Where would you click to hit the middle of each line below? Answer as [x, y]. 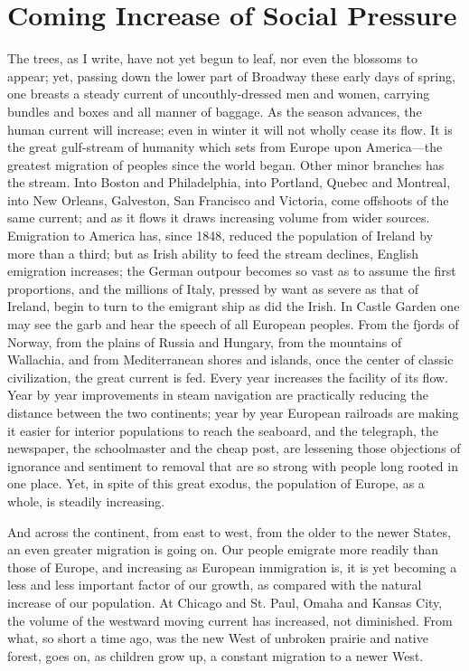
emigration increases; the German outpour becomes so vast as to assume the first [232, 271]
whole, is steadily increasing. [86, 501]
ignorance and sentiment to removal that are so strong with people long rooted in [233, 465]
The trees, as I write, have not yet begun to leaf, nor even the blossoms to [212, 58]
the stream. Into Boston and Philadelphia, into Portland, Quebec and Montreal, [229, 182]
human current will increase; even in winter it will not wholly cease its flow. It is [230, 129]
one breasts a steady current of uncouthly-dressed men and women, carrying [219, 94]
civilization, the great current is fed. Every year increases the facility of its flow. [228, 377]
